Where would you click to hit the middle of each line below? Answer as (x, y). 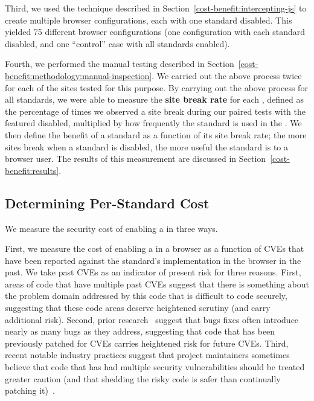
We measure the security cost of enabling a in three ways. (111, 228)
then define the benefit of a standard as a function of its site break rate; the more (156, 134)
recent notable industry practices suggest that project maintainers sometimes (147, 355)
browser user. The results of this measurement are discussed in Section (136, 159)
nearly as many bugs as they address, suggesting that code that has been (140, 331)
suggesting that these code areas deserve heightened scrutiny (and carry (138, 308)
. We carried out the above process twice (227, 75)
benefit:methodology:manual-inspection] (78, 75)
